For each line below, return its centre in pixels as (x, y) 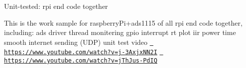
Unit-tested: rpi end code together (56, 6)
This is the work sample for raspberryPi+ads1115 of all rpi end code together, (123, 22)
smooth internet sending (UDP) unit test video (76, 42)
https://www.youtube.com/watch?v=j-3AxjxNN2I (81, 52)
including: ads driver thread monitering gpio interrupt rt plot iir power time (120, 32)
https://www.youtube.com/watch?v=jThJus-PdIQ (81, 61)
